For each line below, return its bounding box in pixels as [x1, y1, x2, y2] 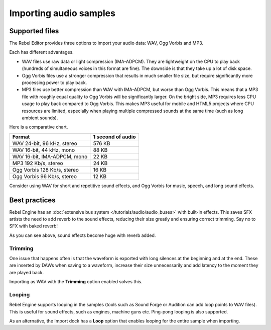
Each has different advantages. [9, 49, 74, 55]
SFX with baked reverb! [9, 223, 58, 229]
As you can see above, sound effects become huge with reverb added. [9, 232, 156, 238]
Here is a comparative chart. [9, 124, 68, 130]
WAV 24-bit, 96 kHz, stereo [12, 140, 77, 147]
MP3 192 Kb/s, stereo [12, 159, 63, 167]
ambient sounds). [22, 115, 58, 121]
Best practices [9, 196, 56, 204]
